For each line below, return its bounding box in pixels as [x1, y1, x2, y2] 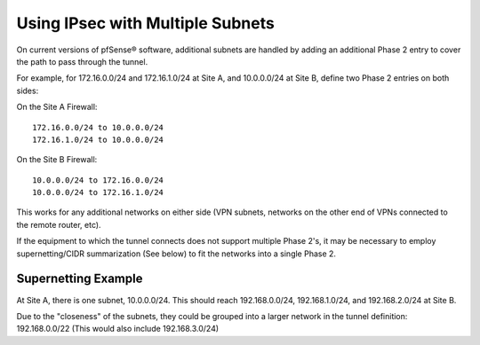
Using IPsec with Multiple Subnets [16, 13, 275, 33]
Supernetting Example [16, 271, 143, 286]
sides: [16, 85, 39, 96]
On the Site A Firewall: [16, 102, 98, 113]
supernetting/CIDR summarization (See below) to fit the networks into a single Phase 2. [16, 248, 337, 259]
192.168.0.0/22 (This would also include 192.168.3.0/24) [16, 324, 220, 334]
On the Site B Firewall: [16, 154, 98, 165]
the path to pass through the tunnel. [16, 56, 148, 67]
